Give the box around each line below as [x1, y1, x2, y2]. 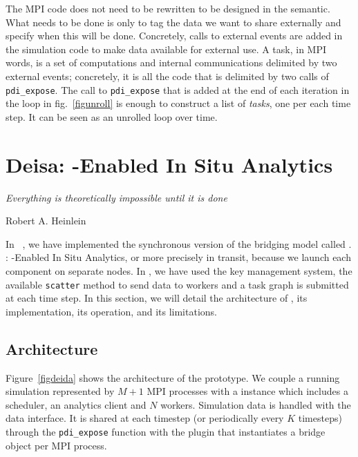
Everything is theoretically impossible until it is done [6, 190, 227, 204]
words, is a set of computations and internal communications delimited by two [6, 55, 337, 70]
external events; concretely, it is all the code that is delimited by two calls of [6, 68, 329, 83]
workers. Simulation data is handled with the [160, 397, 351, 411]
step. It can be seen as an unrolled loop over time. [6, 109, 218, 124]
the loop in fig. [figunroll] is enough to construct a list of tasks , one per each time [6, 96, 351, 110]
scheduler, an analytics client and [6, 397, 147, 411]
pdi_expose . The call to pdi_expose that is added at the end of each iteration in [6, 82, 350, 97]
